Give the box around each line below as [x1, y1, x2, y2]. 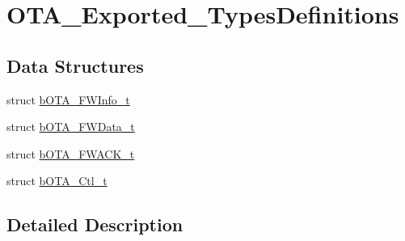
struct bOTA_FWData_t [6, 118, 135, 135]
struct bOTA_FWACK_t [6, 145, 135, 162]
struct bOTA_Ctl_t [6, 172, 108, 189]
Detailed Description [6, 212, 184, 237]
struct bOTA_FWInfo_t [6, 91, 130, 108]
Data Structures [6, 53, 144, 78]
